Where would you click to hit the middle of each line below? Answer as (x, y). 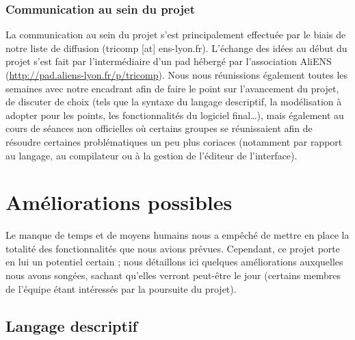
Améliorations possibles (119, 202)
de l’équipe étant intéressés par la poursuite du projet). (121, 288)
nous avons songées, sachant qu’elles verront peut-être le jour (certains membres (173, 275)
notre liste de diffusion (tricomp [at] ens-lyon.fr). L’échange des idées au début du (176, 48)
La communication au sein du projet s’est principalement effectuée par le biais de (176, 35)
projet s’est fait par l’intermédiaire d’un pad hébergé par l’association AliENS (169, 61)
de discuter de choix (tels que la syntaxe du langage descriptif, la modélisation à (174, 102)
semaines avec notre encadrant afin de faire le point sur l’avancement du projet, (172, 88)
